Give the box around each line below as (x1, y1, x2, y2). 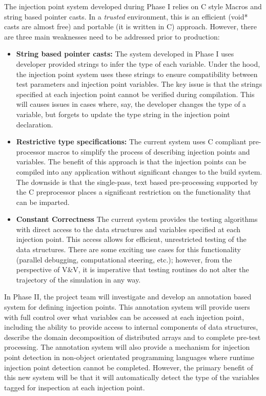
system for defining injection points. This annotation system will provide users (4, 301, 250, 312)
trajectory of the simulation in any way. (16, 274, 141, 285)
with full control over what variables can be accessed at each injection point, (4, 311, 244, 322)
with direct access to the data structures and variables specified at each (16, 223, 241, 234)
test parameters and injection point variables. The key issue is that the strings (16, 79, 262, 89)
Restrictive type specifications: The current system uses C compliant (16, 136, 247, 147)
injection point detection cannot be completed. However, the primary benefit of (4, 362, 253, 372)
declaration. (16, 119, 53, 129)
